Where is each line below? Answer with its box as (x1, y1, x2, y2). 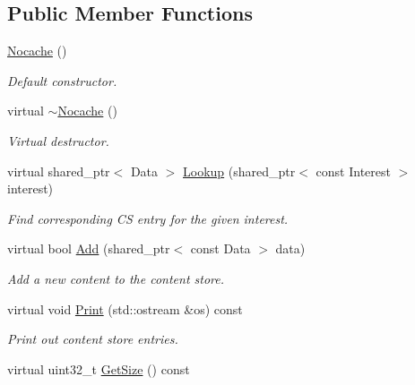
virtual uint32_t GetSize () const (7, 359, 190, 378)
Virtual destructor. (7, 131, 109, 150)
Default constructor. (7, 71, 117, 90)
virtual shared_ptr (7, 161, 110, 180)
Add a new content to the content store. (7, 269, 225, 287)
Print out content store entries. (7, 329, 178, 348)
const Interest (316, 161, 391, 180)
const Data (190, 239, 251, 258)
